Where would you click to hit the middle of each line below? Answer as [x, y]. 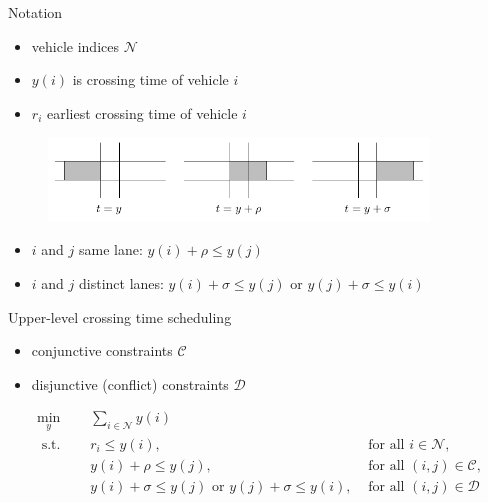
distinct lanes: [121, 282]
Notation [35, 12]
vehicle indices [75, 45]
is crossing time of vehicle [150, 79]
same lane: [110, 249]
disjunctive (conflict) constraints [130, 383]
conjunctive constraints [102, 350]
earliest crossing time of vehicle [142, 112]
